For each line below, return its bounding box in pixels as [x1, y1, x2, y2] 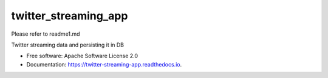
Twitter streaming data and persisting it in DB [11, 41, 125, 48]
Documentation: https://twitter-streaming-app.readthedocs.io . [26, 60, 182, 68]
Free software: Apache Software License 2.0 [26, 52, 138, 60]
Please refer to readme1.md [11, 30, 80, 37]
